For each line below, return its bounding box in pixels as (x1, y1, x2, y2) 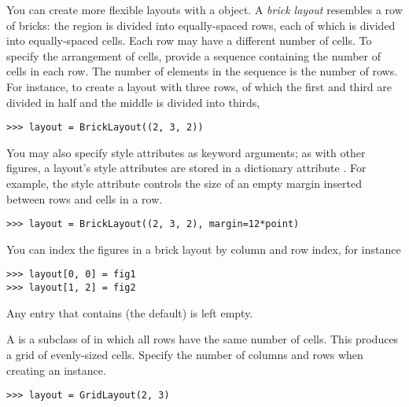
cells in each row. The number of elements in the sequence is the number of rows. (6, 63, 398, 79)
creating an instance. (6, 361, 106, 378)
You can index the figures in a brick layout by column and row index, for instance (6, 240, 401, 257)
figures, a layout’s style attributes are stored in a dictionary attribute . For (6, 159, 367, 176)
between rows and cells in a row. (6, 190, 163, 207)
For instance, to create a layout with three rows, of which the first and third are (6, 78, 392, 94)
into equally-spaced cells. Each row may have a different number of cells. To (6, 32, 372, 49)
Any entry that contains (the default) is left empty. (6, 304, 253, 321)
